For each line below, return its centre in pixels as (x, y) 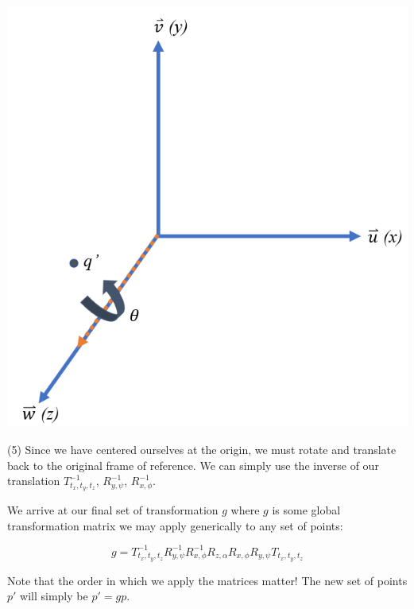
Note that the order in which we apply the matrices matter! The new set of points (207, 580)
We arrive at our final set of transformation (113, 509)
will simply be (54, 596)
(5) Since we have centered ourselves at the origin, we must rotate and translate (202, 449)
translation (34, 481)
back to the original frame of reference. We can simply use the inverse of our (193, 465)
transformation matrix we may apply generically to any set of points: (175, 525)
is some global (306, 509)
